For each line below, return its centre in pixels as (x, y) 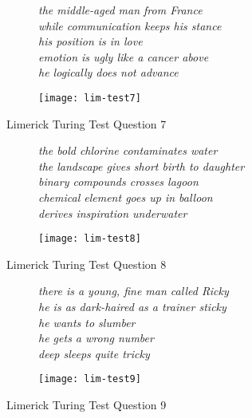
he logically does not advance (108, 72)
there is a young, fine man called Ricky (134, 291)
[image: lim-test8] (90, 239)
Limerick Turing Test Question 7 (87, 123)
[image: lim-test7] (90, 98)
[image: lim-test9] (90, 379)
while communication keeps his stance (130, 25)
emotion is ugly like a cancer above (124, 56)
